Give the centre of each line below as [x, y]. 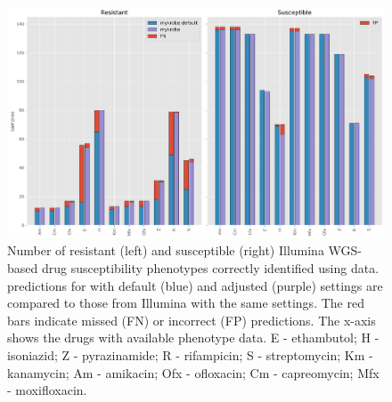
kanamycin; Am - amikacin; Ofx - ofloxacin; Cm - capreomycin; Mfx [193, 372]
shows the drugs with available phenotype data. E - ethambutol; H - [193, 338]
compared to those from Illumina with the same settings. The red [186, 303]
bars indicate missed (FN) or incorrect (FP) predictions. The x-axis [192, 320]
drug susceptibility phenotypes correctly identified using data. [210, 268]
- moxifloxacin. [47, 390]
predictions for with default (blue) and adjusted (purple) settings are [195, 285]
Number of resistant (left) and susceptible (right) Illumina [166, 250]
